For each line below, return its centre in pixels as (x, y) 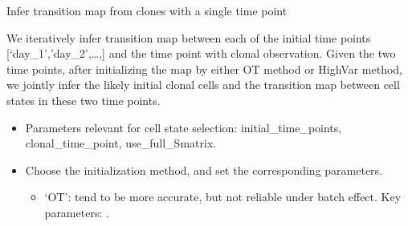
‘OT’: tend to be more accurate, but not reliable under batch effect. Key (223, 197)
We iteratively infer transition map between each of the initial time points (189, 37)
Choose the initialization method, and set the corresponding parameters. (204, 169)
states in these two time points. (84, 100)
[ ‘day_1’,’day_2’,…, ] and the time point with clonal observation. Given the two (201, 53)
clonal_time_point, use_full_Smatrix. (121, 143)
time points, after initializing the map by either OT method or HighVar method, (204, 69)
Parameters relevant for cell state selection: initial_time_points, (184, 127)
